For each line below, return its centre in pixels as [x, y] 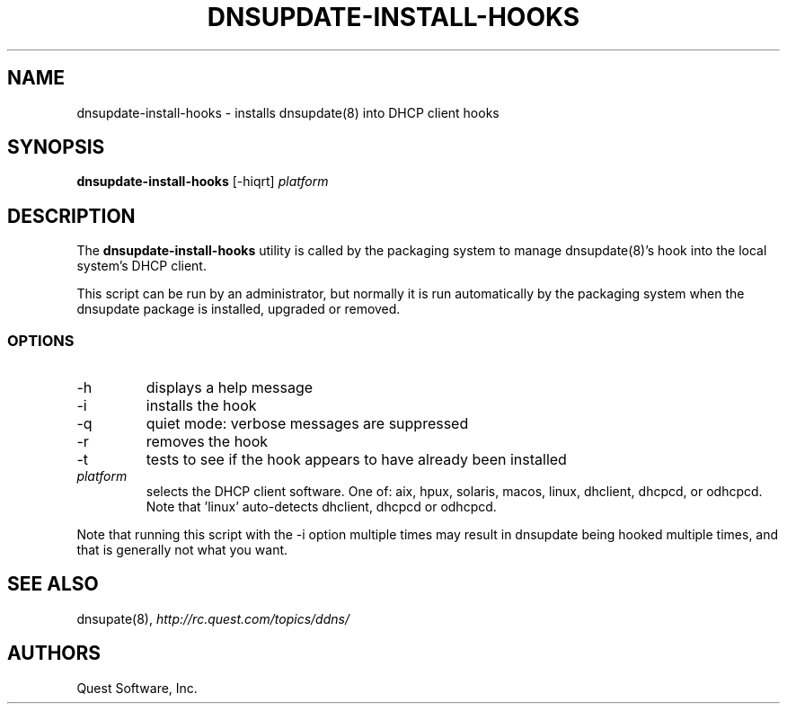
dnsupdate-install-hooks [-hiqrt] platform [203, 182]
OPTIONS [41, 340]
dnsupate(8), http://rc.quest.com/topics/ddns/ [213, 618]
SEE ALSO [53, 584]
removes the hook [207, 442]
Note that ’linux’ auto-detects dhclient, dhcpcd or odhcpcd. [321, 507]
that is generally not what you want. [182, 550]
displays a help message [230, 388]
